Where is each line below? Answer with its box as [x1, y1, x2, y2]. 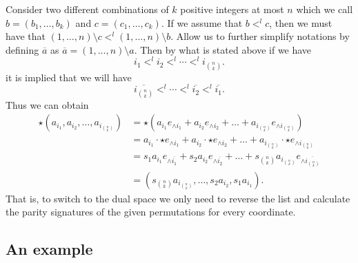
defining [6, 42, 39, 56]
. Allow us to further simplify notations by [170, 29, 350, 43]
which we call [296, 2, 353, 16]
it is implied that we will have [6, 70, 132, 84]
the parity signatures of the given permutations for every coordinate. [6, 204, 296, 219]
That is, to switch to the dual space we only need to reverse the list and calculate [6, 191, 350, 205]
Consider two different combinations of [6, 2, 169, 16]
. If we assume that [161, 15, 243, 30]
